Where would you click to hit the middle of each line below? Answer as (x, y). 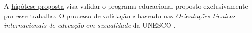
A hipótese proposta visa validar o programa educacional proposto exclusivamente (126, 6)
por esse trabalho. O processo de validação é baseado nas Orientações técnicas (120, 15)
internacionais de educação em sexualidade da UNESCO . (90, 25)
